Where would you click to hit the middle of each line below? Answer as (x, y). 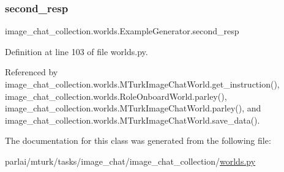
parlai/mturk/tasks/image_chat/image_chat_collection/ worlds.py (130, 161)
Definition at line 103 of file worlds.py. (77, 51)
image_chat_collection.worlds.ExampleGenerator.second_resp (122, 31)
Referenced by (32, 72)
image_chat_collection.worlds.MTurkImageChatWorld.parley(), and (133, 108)
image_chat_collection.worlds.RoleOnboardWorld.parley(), (116, 96)
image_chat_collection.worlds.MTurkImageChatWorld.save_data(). (133, 120)
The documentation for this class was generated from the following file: (138, 140)
